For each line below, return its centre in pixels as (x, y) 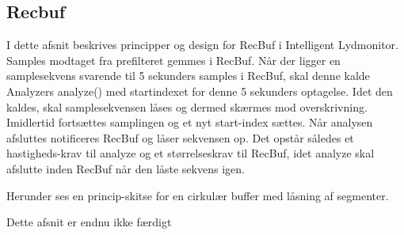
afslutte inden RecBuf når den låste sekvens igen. (126, 168)
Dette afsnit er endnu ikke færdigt (89, 222)
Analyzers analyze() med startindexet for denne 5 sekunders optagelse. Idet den (200, 91)
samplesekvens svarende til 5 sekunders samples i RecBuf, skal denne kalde (188, 76)
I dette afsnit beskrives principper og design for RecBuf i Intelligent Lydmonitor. (202, 45)
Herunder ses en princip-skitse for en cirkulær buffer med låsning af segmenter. (198, 195)
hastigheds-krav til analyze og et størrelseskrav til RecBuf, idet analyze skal (191, 153)
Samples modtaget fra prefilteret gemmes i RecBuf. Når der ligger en (173, 60)
